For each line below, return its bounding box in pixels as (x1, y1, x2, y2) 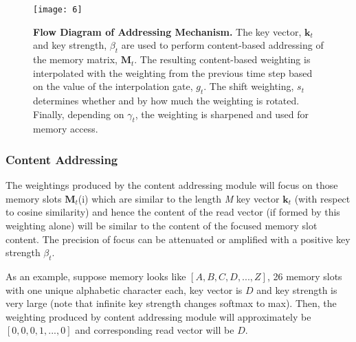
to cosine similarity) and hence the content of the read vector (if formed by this (5, 205, 340, 219)
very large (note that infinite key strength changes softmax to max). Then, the (5, 296, 337, 310)
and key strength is (256, 282, 337, 297)
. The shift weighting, (203, 79, 294, 93)
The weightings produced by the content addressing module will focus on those (5, 178, 338, 192)
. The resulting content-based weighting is (134, 52, 311, 67)
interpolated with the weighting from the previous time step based (33, 65, 313, 80)
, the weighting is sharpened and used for (135, 106, 309, 121)
